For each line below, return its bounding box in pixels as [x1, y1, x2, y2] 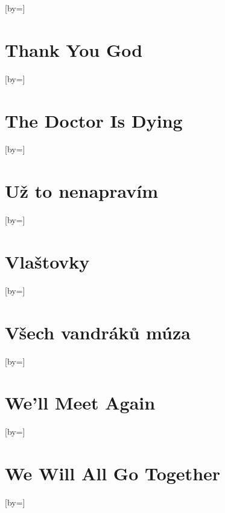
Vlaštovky [5, 249, 90, 273]
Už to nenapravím [5, 178, 159, 203]
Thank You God [5, 37, 143, 62]
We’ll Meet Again [5, 390, 156, 415]
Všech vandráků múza [5, 319, 191, 344]
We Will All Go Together [5, 461, 221, 486]
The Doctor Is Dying [5, 108, 183, 132]
